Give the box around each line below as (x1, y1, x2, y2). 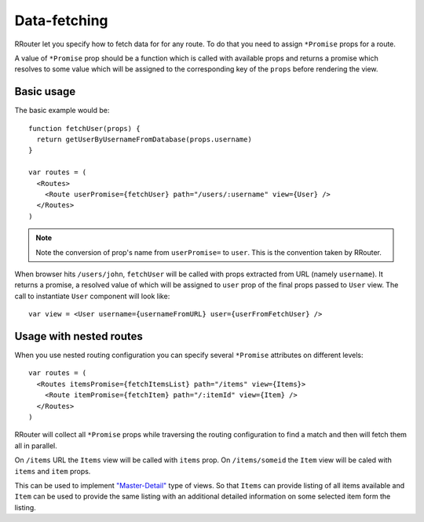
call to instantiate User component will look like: (14, 291, 170, 301)
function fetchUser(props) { (28, 124, 141, 133)
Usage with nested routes (14, 330, 143, 343)
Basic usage (14, 85, 76, 98)
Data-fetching (14, 12, 109, 29)
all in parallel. (14, 440, 58, 451)
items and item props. (14, 466, 91, 476)
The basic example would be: (14, 106, 110, 115)
